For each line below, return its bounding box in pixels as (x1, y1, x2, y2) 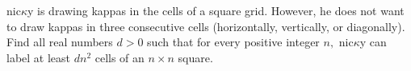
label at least (6, 49, 71, 65)
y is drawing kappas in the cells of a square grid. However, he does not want (27, 2, 405, 18)
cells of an (94, 49, 145, 65)
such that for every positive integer (147, 34, 320, 50)
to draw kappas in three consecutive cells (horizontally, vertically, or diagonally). (6, 18, 405, 34)
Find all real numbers (6, 34, 113, 50)
